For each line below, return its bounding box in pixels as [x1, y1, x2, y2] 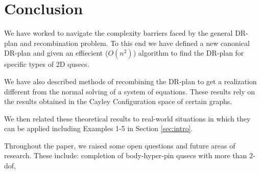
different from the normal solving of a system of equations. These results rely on [4, 86, 255, 96]
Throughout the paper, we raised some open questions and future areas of [4, 140, 235, 151]
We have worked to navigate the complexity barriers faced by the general [4, 28, 233, 38]
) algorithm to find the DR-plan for [133, 47, 244, 58]
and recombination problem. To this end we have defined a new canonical [20, 37, 250, 48]
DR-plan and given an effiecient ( [4, 47, 108, 58]
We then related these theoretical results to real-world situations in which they [4, 113, 251, 123]
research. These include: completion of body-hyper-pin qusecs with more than [4, 150, 247, 161]
